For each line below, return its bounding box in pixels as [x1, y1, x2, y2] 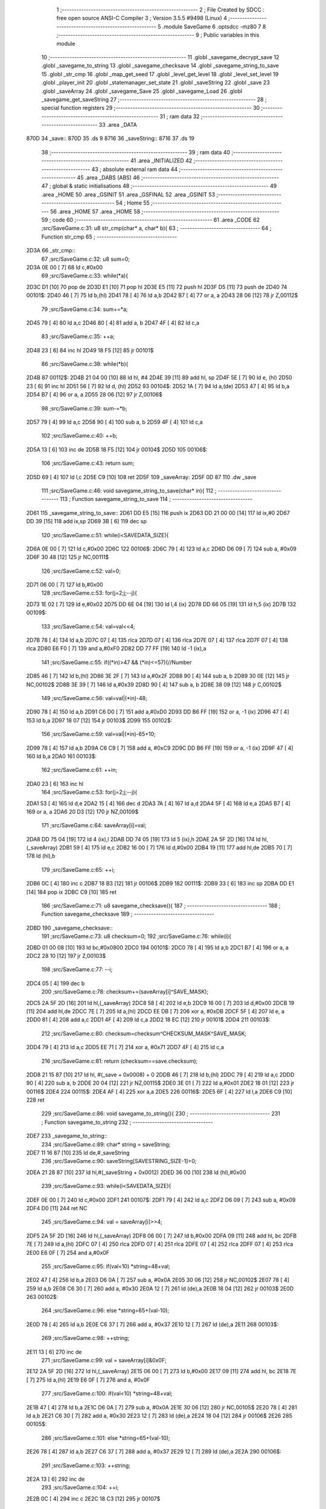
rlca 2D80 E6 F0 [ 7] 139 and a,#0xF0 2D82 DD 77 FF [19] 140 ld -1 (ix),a [26, 645, 206, 652]
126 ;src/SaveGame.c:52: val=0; [41, 567, 121, 575]
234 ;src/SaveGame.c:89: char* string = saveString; [41, 1141, 171, 1148]
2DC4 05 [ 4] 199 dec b [26, 980, 85, 987]
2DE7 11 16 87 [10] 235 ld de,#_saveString [26, 1149, 130, 1156]
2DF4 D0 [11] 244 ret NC [26, 1204, 88, 1211]
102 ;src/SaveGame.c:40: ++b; [41, 432, 118, 439]
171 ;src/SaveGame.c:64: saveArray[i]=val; [41, 821, 147, 829]
